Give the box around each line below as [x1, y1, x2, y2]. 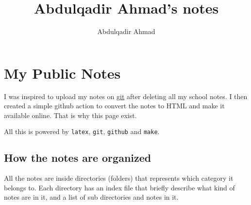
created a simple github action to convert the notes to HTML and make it [4, 101, 225, 111]
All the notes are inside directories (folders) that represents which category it [4, 173, 234, 183]
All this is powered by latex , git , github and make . [4, 126, 160, 137]
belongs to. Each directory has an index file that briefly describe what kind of [4, 182, 235, 192]
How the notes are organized [4, 150, 151, 165]
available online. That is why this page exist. [4, 110, 137, 120]
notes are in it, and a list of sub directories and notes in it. [4, 192, 179, 202]
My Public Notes [4, 63, 121, 83]
